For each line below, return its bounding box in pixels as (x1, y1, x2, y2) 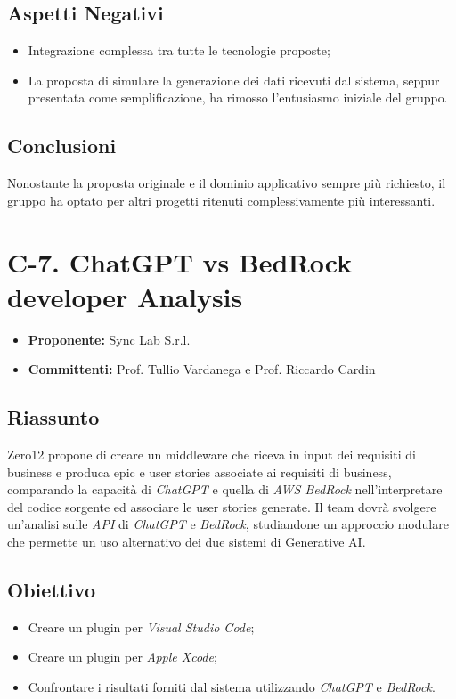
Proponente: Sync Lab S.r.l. (28, 329, 191, 348)
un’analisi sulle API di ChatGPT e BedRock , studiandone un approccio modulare (7, 515, 449, 533)
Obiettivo (7, 576, 95, 604)
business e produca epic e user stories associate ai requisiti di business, (7, 462, 392, 481)
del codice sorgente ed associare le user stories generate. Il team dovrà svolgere (7, 497, 436, 516)
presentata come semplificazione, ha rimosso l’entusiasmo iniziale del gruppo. (28, 88, 448, 107)
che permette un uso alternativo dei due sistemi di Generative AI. (7, 532, 366, 551)
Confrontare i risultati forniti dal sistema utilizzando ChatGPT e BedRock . (28, 678, 436, 696)
